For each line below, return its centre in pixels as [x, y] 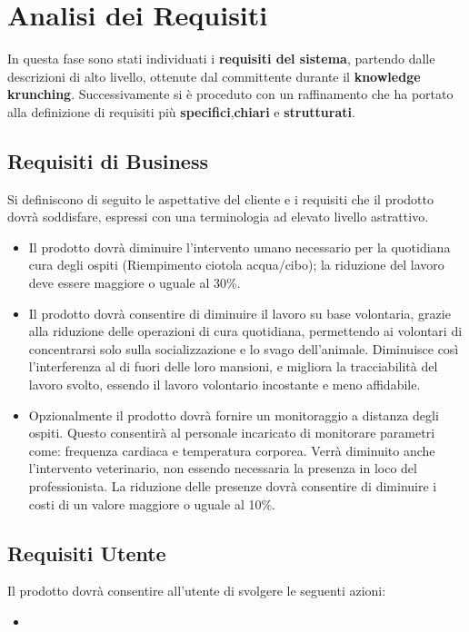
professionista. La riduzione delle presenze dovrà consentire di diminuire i [233, 486]
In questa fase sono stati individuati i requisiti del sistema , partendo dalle [221, 59]
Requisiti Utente [87, 553]
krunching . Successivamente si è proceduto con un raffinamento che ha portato [230, 94]
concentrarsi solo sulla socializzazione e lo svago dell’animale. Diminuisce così [244, 348]
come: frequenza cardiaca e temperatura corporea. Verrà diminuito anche [232, 450]
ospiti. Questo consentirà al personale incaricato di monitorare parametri [232, 433]
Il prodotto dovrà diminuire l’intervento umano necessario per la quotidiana [239, 247]
